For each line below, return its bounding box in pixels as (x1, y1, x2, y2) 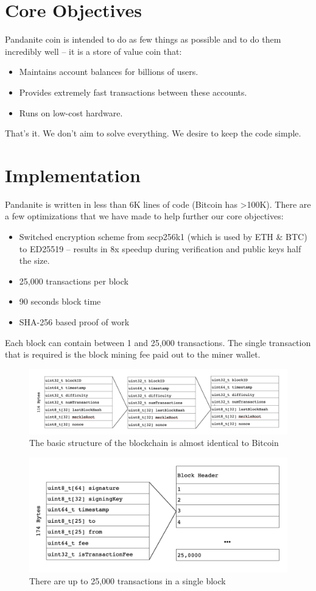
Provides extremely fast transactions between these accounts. (19, 85, 247, 98)
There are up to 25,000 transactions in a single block (29, 575, 226, 587)
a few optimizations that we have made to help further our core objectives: (5, 210, 284, 222)
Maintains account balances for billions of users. (19, 65, 198, 78)
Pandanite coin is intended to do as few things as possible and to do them (5, 33, 281, 46)
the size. (19, 254, 50, 267)
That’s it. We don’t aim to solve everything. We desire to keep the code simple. (5, 127, 301, 140)
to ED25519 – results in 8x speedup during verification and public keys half (19, 242, 301, 255)
